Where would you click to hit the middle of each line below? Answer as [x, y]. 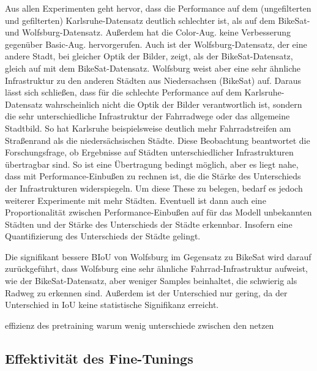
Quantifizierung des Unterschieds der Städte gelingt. [103, 236]
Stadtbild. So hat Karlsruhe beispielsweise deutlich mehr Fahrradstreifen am [148, 128]
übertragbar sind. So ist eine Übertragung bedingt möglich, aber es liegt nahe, [152, 164]
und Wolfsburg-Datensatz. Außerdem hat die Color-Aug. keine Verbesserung [148, 32]
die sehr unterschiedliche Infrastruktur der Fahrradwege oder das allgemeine [147, 116]
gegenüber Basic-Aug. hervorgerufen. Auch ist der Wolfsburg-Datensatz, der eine [156, 44]
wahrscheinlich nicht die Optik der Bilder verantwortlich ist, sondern [173, 104]
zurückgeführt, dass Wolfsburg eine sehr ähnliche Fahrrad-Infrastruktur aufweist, [156, 268]
